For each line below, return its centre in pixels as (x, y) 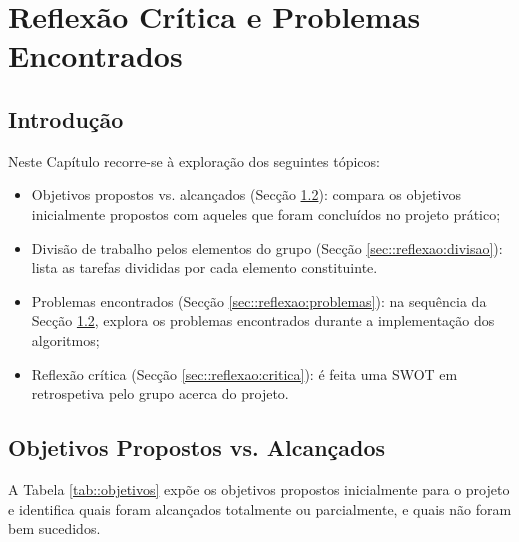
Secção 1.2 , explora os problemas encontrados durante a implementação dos (263, 320)
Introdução (66, 118)
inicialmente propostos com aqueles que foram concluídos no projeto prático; (266, 213)
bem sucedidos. (54, 528)
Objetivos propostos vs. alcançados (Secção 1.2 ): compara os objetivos (246, 194)
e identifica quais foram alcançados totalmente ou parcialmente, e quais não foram (260, 508)
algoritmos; (65, 339)
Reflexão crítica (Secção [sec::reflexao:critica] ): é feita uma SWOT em (244, 373)
